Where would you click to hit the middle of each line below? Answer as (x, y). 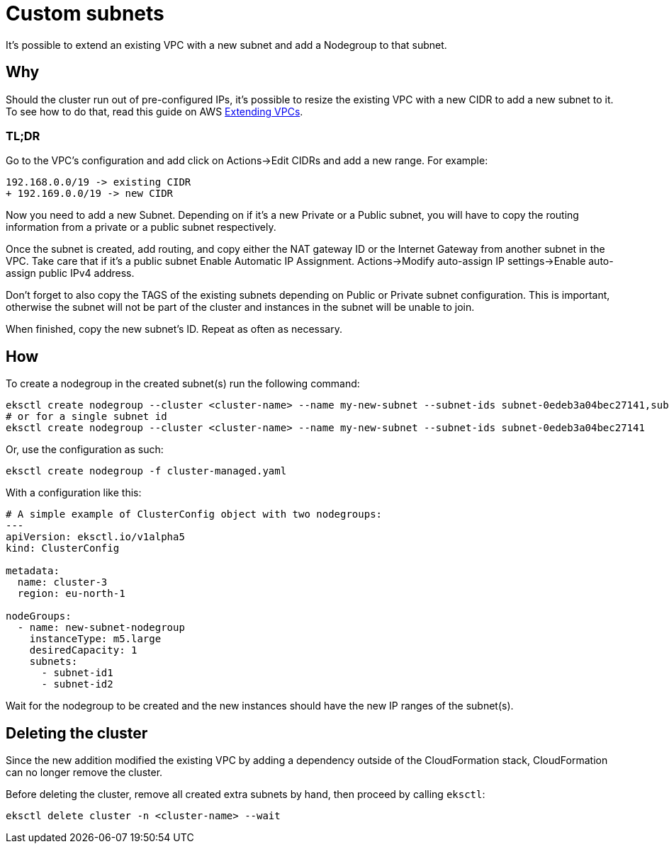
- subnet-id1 (77, 673)
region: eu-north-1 (71, 594)
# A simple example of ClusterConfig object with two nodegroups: (194, 514)
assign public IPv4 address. (70, 273)
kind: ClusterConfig (63, 548)
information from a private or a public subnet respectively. (141, 227)
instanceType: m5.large (95, 639)
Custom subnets (85, 13)
